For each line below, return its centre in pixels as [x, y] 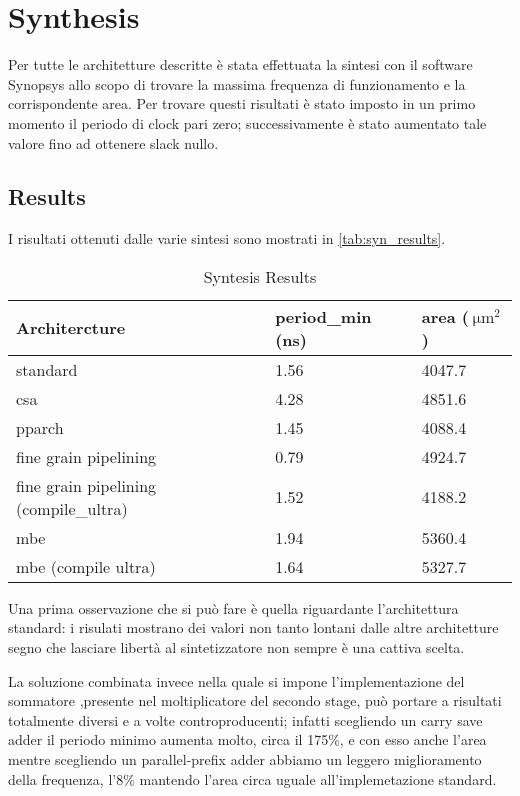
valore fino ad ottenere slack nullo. [113, 142]
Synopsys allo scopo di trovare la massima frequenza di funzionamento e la [237, 83]
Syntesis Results [260, 276]
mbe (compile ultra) [86, 566]
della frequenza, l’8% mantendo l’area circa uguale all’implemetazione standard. [252, 778]
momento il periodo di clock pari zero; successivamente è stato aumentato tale [247, 122]
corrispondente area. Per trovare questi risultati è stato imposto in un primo [242, 103]
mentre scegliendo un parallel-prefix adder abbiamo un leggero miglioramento [245, 759]
